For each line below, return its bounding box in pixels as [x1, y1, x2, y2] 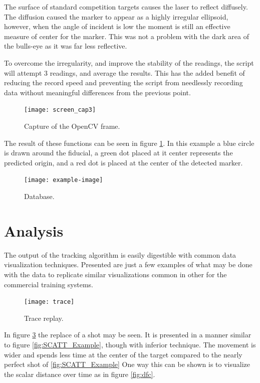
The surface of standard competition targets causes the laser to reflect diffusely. [4, 2, 248, 12]
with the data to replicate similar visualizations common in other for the [4, 269, 227, 279]
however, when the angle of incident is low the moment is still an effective [4, 21, 230, 32]
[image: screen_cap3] [24, 106, 96, 114]
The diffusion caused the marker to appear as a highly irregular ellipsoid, [4, 11, 228, 22]
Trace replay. [24, 312, 64, 323]
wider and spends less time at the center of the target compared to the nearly [4, 349, 242, 359]
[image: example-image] [24, 176, 103, 184]
